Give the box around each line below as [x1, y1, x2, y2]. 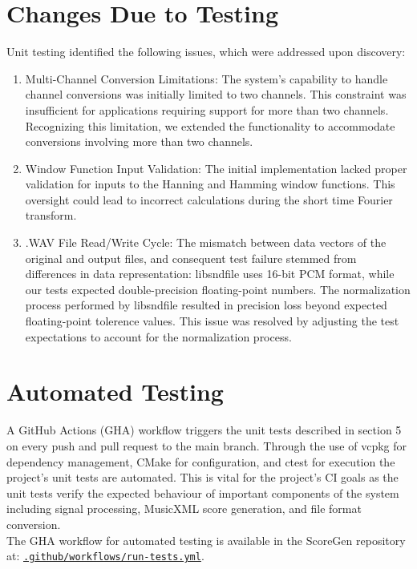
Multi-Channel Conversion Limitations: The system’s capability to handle [25, 70, 388, 87]
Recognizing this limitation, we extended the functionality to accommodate [25, 117, 395, 134]
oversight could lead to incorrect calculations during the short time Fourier [25, 191, 393, 208]
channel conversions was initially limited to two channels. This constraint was [25, 86, 407, 103]
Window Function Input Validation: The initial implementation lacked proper [25, 159, 407, 176]
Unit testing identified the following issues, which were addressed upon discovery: [6, 43, 406, 60]
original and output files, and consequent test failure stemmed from [25, 249, 357, 266]
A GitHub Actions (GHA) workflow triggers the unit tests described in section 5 [6, 422, 402, 438]
